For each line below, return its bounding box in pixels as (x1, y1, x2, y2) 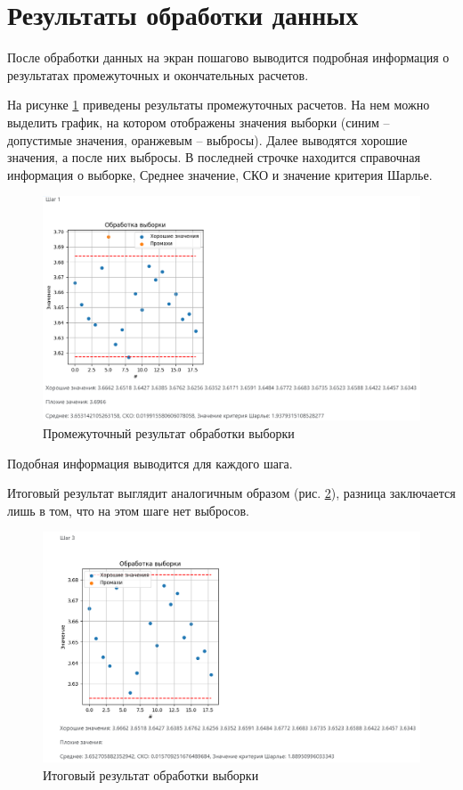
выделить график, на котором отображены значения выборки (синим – (7, 112, 390, 131)
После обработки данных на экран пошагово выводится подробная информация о (7, 48, 450, 67)
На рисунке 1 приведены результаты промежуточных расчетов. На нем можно (7, 95, 430, 114)
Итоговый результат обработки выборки (43, 765, 259, 784)
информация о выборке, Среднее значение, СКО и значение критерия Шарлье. (7, 165, 433, 183)
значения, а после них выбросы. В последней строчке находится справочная (7, 148, 420, 167)
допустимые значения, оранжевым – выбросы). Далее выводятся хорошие (7, 130, 408, 149)
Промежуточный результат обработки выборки (43, 424, 295, 443)
